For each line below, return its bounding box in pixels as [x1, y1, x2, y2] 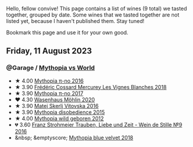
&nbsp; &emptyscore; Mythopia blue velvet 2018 [14, 134, 134, 141]
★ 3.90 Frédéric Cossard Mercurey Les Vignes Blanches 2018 [14, 83, 167, 90]
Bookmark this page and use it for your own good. [6, 29, 128, 36]
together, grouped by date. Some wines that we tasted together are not [6, 11, 179, 18]
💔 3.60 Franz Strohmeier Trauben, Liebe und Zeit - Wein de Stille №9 [14, 121, 182, 128]
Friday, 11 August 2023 [6, 46, 92, 56]
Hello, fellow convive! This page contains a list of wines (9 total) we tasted [6, 5, 188, 12]
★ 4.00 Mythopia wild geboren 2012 [14, 115, 104, 122]
